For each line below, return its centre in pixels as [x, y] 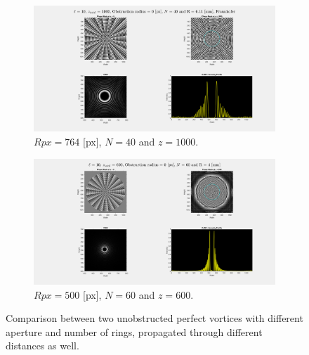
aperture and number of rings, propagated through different [134, 331]
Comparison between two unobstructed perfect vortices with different [154, 318]
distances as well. [42, 346]
